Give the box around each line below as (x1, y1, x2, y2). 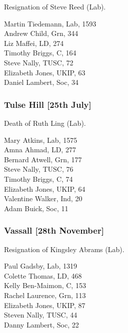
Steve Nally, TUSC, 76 (4, 164, 73, 174)
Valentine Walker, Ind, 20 (4, 193, 82, 204)
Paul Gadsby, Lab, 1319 (4, 261, 77, 271)
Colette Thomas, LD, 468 (4, 270, 82, 281)
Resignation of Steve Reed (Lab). (4, 1, 106, 11)
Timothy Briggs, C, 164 (4, 47, 76, 58)
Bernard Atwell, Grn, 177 (4, 154, 82, 164)
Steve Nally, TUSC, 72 (4, 57, 73, 67)
